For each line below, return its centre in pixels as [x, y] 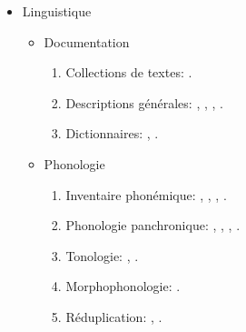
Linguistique [57, 11]
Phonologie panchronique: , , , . [153, 225]
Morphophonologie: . [123, 286]
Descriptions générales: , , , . [144, 102]
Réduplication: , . [114, 316]
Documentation [87, 41]
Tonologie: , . [102, 255]
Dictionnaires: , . [112, 133]
